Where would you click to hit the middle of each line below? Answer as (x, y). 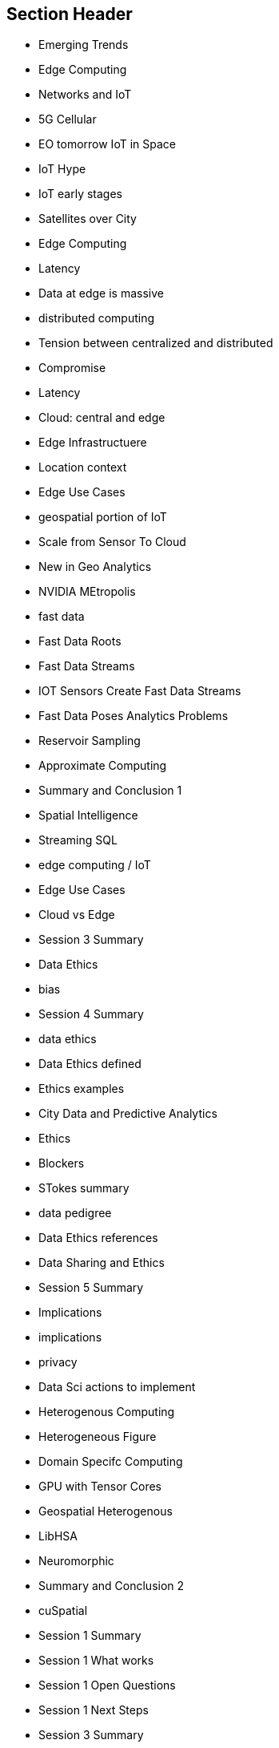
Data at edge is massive (101, 293)
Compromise (72, 368)
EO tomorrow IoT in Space (107, 144)
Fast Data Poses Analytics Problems (134, 716)
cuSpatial (63, 1611)
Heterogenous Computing (107, 1412)
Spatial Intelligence (88, 815)
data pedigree (75, 1213)
